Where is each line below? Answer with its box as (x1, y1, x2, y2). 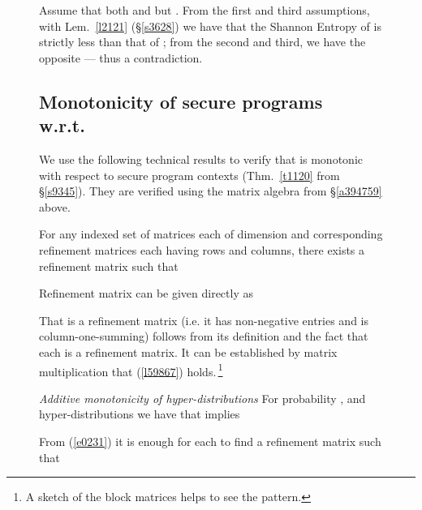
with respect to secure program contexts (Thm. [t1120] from (39, 166, 340, 183)
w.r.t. (39, 113, 85, 138)
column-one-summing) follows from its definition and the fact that (39, 328, 368, 345)
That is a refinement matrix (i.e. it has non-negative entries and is (39, 311, 369, 328)
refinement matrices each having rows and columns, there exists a (39, 241, 365, 258)
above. (39, 198, 71, 215)
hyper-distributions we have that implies (39, 405, 240, 422)
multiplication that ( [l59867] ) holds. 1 (39, 360, 223, 379)
